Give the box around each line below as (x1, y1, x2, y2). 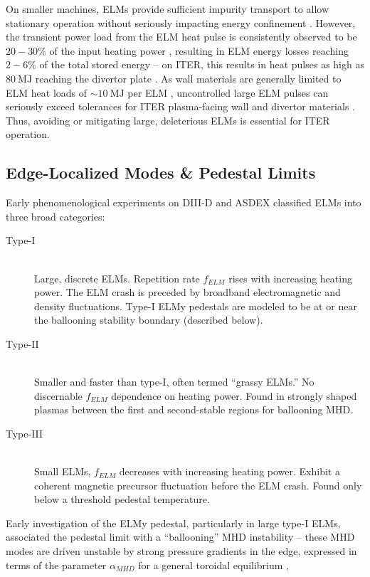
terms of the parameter (6, 557, 107, 572)
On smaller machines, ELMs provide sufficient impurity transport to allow (6, 1, 329, 16)
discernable (34, 388, 83, 403)
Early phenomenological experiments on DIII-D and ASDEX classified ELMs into (6, 195, 361, 210)
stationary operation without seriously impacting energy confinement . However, (6, 15, 356, 30)
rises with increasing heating (228, 270, 352, 285)
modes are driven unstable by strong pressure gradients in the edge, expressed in (6, 544, 357, 559)
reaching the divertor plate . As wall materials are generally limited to (35, 70, 342, 85)
